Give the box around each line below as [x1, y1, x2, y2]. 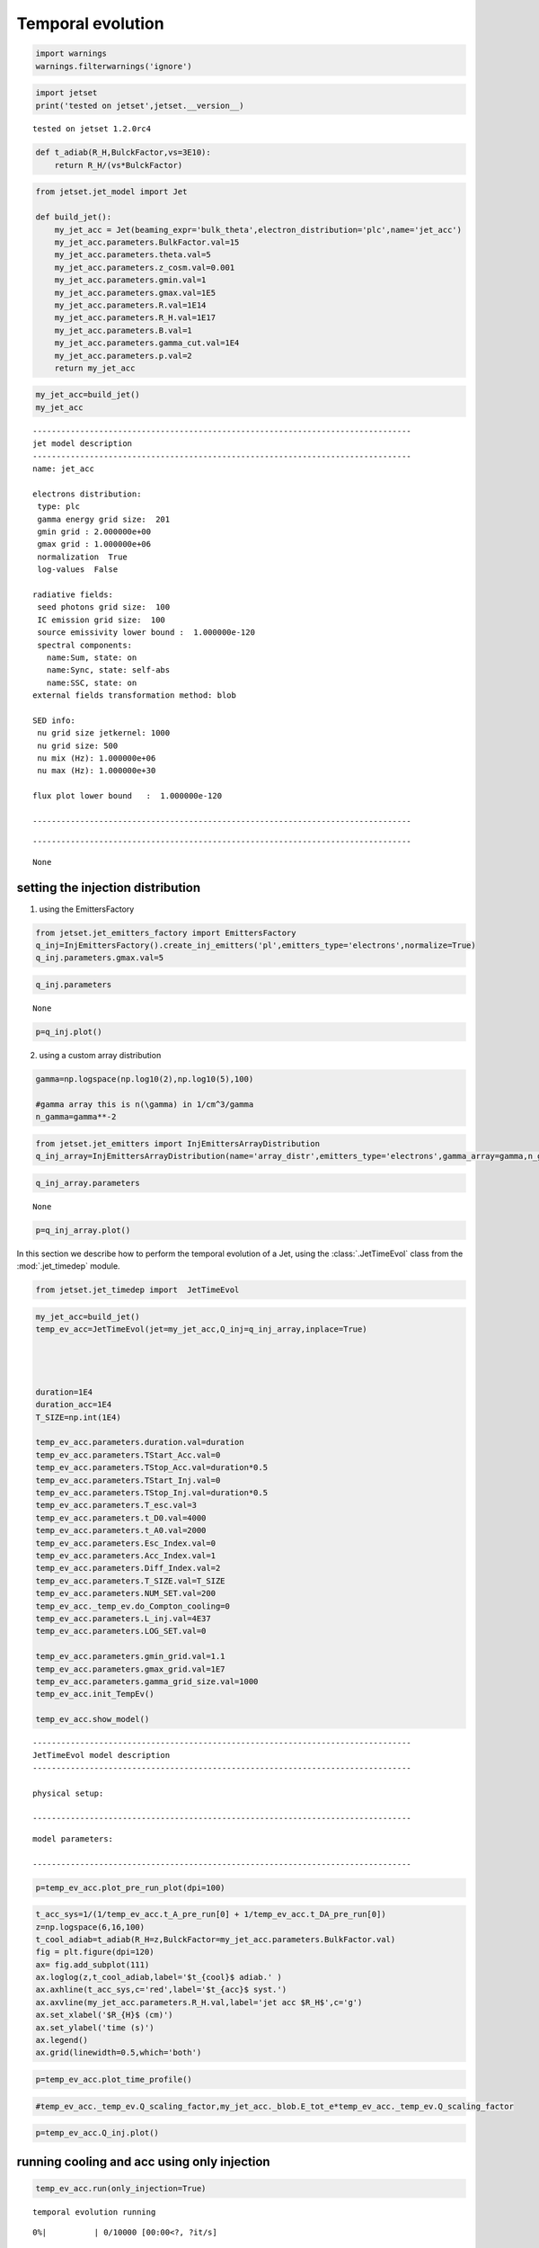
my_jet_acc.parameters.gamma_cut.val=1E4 [54, 338, 240, 348]
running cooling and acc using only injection [16, 2154, 270, 2169]
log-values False [37, 565, 119, 575]
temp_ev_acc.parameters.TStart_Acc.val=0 [35, 1450, 221, 1460]
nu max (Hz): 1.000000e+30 [37, 765, 156, 776]
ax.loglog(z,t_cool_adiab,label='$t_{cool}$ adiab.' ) [35, 1972, 282, 1983]
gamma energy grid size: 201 [37, 513, 171, 524]
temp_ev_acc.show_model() [35, 1714, 150, 1725]
